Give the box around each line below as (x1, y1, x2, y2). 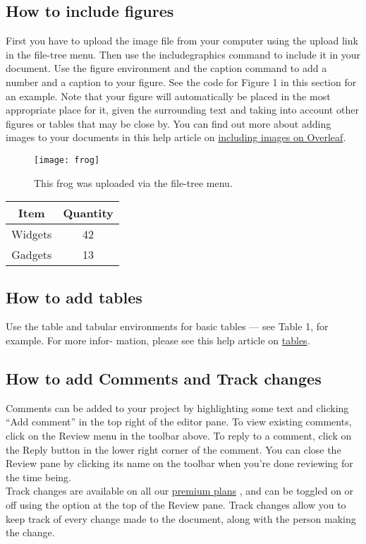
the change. (6, 525, 55, 540)
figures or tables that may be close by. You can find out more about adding (6, 116, 331, 131)
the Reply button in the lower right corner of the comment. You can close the (6, 442, 341, 457)
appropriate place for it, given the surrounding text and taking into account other (6, 102, 359, 117)
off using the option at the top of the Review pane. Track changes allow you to (6, 497, 346, 512)
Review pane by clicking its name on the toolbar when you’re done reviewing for (6, 456, 353, 471)
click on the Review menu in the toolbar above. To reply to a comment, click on (6, 428, 352, 442)
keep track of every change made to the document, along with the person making (6, 511, 356, 526)
